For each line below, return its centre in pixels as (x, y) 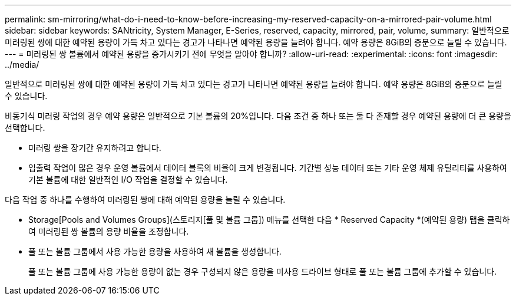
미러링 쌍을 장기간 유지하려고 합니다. (95, 148)
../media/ (22, 65)
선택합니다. (25, 128)
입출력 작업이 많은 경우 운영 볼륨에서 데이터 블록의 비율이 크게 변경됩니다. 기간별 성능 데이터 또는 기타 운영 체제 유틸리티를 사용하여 (268, 168)
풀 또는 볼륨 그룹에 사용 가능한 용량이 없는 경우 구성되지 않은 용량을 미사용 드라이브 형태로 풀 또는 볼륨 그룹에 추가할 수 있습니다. (263, 271)
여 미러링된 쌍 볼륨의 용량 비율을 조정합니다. (109, 231)
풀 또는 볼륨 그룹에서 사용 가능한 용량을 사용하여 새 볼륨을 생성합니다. (155, 251)
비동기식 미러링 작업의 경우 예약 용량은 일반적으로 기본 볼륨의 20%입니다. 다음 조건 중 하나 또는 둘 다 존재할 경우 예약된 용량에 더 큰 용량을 (258, 116)
